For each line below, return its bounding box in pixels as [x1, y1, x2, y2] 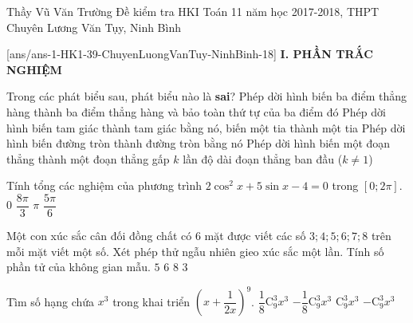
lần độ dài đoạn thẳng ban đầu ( [183, 150, 343, 167]
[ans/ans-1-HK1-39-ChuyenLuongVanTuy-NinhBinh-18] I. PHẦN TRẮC [6, 45, 373, 62]
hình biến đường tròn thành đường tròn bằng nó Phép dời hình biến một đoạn [6, 135, 391, 152]
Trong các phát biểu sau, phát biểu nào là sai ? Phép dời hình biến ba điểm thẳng [6, 88, 407, 104]
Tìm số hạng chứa [6, 293, 95, 309]
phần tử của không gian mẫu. [6, 258, 151, 275]
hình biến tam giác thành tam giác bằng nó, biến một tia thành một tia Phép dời [6, 119, 406, 136]
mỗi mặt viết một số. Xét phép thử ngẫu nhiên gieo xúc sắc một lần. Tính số [6, 242, 384, 259]
